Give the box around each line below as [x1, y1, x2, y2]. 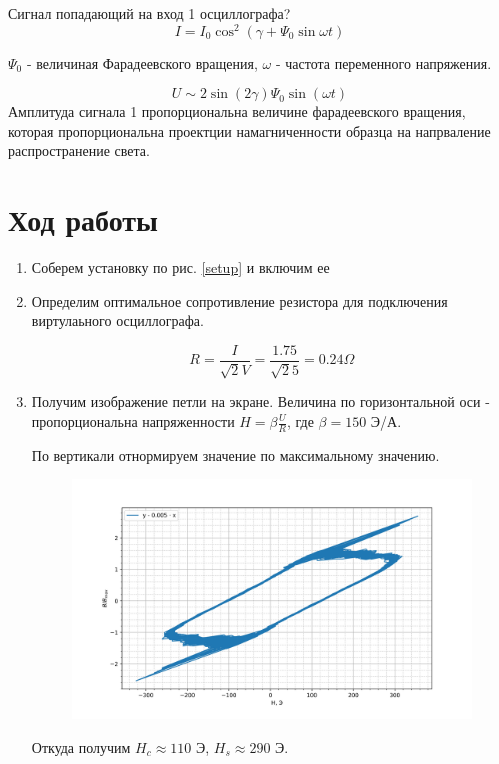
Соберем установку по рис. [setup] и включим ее [31, 257, 330, 278]
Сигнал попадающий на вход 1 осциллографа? [8, 3, 291, 23]
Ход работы [8, 199, 158, 240]
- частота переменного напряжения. [275, 52, 492, 73]
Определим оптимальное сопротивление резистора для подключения [31, 290, 448, 311]
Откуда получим [31, 736, 131, 757]
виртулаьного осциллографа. [31, 310, 204, 331]
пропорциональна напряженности [31, 411, 235, 431]
